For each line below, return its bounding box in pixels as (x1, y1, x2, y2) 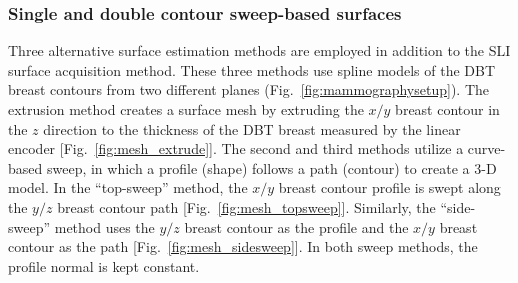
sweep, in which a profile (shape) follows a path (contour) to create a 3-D (46, 157, 497, 178)
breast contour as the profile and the (184, 216, 409, 237)
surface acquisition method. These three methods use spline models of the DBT (8, 59, 496, 80)
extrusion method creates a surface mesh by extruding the (8, 99, 364, 119)
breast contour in (395, 99, 500, 119)
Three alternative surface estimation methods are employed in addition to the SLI (8, 40, 511, 61)
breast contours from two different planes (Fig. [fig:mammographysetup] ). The (8, 79, 489, 100)
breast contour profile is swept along (278, 177, 501, 198)
